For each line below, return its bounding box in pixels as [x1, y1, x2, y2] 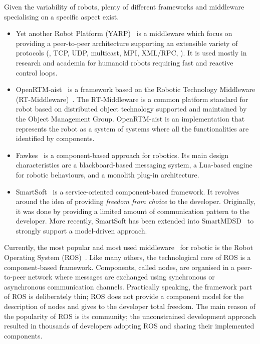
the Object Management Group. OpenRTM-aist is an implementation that [16, 113, 245, 123]
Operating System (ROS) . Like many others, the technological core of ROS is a [4, 252, 251, 262]
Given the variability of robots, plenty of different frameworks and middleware [4, 1, 244, 11]
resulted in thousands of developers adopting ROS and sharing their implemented [4, 320, 254, 331]
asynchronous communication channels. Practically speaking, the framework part [4, 281, 252, 291]
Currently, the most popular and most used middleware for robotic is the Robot [4, 242, 253, 252]
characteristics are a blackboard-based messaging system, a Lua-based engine [16, 159, 252, 170]
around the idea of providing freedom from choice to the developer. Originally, [16, 196, 255, 206]
